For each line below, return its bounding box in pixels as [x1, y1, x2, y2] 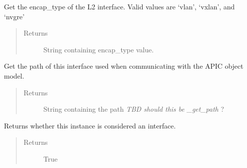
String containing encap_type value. [43, 44, 154, 54]
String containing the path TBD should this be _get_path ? [43, 104, 224, 114]
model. [4, 70, 24, 81]
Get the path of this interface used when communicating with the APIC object [4, 61, 244, 71]
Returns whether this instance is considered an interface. [4, 120, 176, 130]
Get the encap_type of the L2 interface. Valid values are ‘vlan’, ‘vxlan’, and [4, 1, 235, 11]
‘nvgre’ [4, 11, 25, 21]
